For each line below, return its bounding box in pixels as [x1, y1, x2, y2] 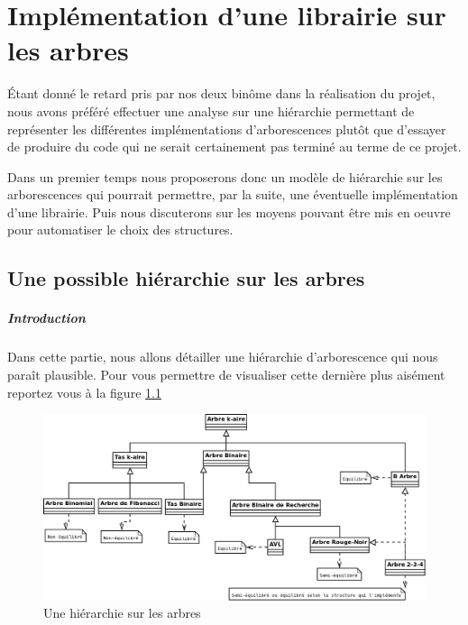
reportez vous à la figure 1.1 [7, 382, 161, 401]
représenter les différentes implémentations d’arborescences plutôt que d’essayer [7, 119, 446, 138]
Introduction [7, 308, 86, 327]
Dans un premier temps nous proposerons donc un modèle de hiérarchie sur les [7, 167, 443, 186]
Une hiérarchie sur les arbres [43, 603, 201, 622]
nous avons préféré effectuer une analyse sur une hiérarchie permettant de [7, 101, 415, 120]
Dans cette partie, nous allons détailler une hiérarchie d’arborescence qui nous [7, 347, 438, 366]
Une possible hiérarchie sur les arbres [7, 264, 365, 292]
